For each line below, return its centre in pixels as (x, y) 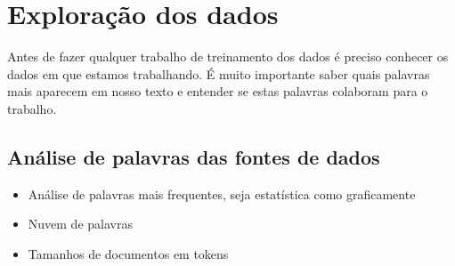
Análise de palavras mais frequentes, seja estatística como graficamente (222, 193)
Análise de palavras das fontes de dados (194, 156)
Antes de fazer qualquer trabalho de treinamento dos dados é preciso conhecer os (228, 56)
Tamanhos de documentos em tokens (128, 253)
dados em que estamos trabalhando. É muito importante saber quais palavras (219, 73)
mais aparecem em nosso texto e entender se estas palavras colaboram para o (218, 91)
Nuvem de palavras (80, 224)
